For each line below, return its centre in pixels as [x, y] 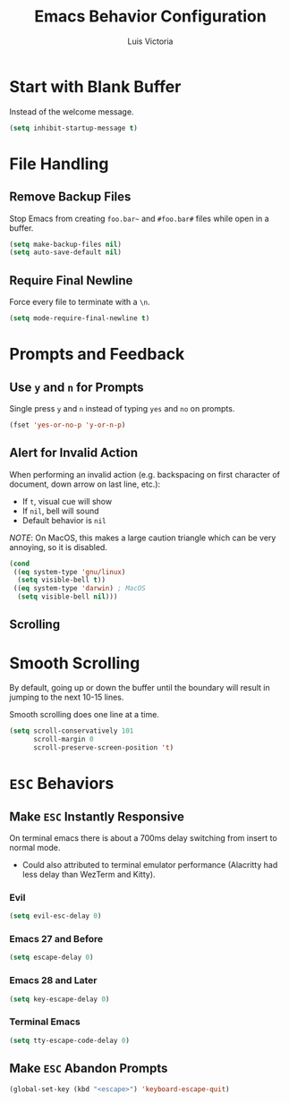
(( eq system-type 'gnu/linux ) [69, 572]
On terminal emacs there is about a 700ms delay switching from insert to [143, 838]
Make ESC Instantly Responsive [97, 816]
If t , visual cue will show [67, 501]
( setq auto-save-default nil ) [66, 252]
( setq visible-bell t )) [61, 580]
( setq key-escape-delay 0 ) [59, 999]
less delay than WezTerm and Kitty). [89, 875]
